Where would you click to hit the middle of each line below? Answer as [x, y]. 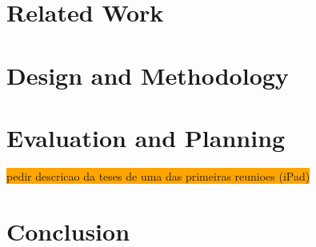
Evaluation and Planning [146, 137]
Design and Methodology [148, 75]
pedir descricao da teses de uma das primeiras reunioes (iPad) [158, 175]
